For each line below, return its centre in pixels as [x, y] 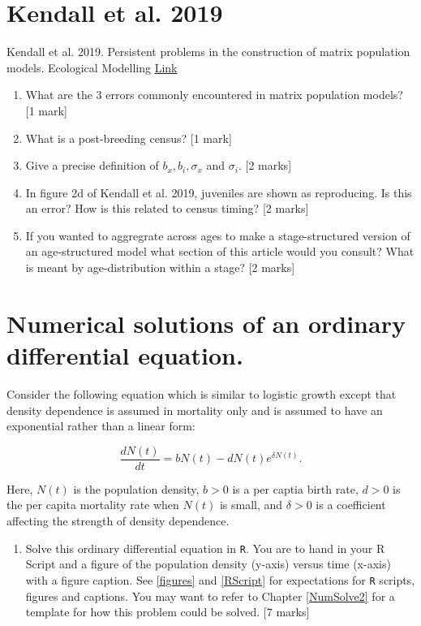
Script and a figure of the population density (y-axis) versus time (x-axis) [208, 564]
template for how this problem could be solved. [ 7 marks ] [168, 612]
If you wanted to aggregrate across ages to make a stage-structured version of [218, 235]
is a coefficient [351, 505]
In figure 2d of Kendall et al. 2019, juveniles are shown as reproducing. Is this [219, 192]
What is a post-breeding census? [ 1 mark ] [129, 138]
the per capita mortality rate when [93, 505]
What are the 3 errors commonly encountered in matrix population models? [214, 95]
